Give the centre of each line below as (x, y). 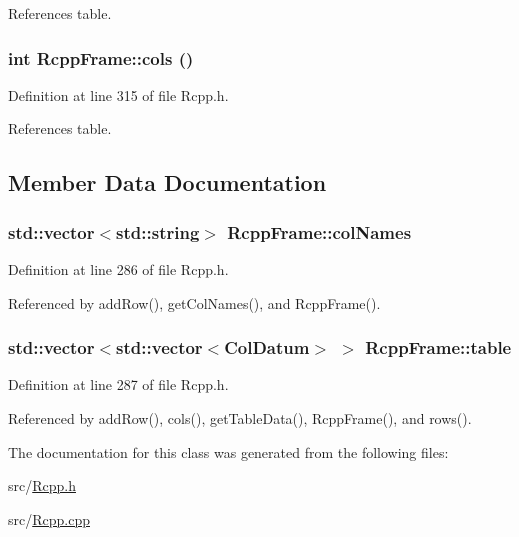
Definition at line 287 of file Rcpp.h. (118, 384)
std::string (158, 231)
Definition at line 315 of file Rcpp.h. (118, 94)
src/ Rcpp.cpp (49, 518)
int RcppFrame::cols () (101, 57)
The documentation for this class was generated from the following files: (228, 451)
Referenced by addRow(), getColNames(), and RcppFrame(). (194, 302)
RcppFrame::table (438, 347)
